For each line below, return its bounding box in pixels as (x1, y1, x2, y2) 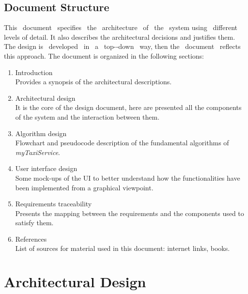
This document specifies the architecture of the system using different (4, 22, 237, 32)
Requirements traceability (15, 199, 92, 209)
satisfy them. (15, 217, 54, 228)
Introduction (15, 67, 53, 77)
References (15, 233, 47, 244)
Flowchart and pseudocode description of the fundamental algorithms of (15, 138, 229, 148)
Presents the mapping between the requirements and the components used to (15, 208, 244, 218)
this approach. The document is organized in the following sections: (4, 50, 204, 61)
